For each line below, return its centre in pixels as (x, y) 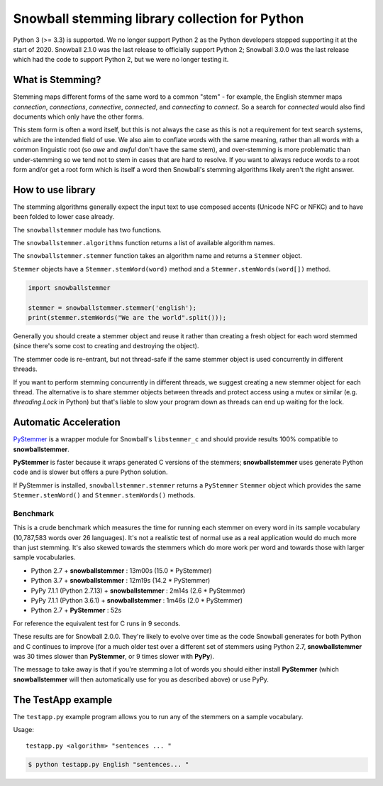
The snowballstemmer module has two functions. (88, 230)
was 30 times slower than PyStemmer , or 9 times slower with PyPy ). (114, 656)
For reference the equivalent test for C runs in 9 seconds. (97, 623)
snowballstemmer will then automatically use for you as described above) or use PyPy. (141, 679)
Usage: (24, 730)
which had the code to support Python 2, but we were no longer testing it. (121, 60)
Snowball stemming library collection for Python (159, 18)
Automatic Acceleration (67, 422)
